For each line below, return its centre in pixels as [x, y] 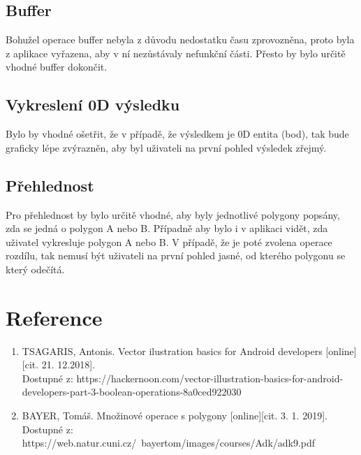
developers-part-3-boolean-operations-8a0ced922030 [132, 392]
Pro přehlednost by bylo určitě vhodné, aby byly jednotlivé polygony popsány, [173, 214]
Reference [54, 317]
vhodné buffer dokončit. [57, 67]
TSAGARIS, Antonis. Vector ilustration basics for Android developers [172, 351]
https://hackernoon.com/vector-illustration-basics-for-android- [210, 378]
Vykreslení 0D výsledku [93, 104]
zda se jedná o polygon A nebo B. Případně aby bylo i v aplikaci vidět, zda [167, 228]
